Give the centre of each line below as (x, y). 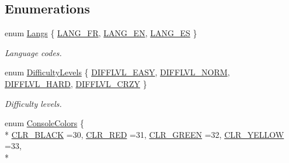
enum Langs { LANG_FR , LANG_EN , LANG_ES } (101, 33)
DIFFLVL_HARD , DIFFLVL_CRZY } (76, 83)
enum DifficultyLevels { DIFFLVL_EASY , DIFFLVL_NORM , (117, 72)
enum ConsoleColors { (44, 123)
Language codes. (33, 52)
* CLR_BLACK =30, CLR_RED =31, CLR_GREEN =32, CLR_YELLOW (144, 134)
